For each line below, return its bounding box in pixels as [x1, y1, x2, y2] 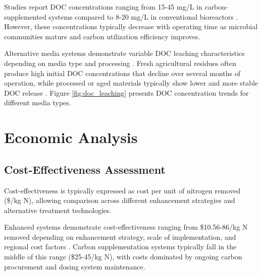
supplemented [4, 11, 46, 22]
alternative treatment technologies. [4, 204, 112, 215]
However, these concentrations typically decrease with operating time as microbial [4, 21, 258, 32]
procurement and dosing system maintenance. [4, 261, 145, 271]
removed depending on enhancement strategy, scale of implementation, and [4, 231, 236, 242]
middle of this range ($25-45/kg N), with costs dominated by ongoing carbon [4, 251, 242, 262]
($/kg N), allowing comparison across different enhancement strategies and [4, 195, 235, 205]
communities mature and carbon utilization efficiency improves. [4, 31, 200, 41]
